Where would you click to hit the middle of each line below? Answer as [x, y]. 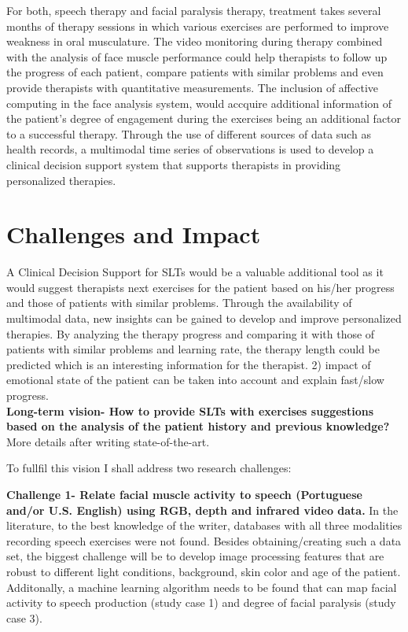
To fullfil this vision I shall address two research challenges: [149, 468]
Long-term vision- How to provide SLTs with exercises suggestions [190, 410]
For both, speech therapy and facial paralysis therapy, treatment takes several [194, 10]
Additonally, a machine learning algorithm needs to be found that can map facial [202, 587]
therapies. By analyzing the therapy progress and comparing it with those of [191, 333]
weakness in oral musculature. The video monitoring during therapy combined [195, 41]
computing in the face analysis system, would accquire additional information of [199, 103]
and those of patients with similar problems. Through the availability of [179, 303]
